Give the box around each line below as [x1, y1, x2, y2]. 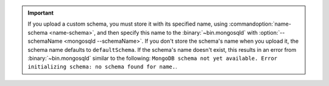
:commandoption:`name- [228, 20, 292, 27]
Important [27, 9, 54, 16]
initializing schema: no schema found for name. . [27, 63, 177, 70]
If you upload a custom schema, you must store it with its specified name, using [27, 20, 228, 27]
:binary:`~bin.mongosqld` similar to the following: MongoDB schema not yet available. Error [27, 54, 277, 62]
